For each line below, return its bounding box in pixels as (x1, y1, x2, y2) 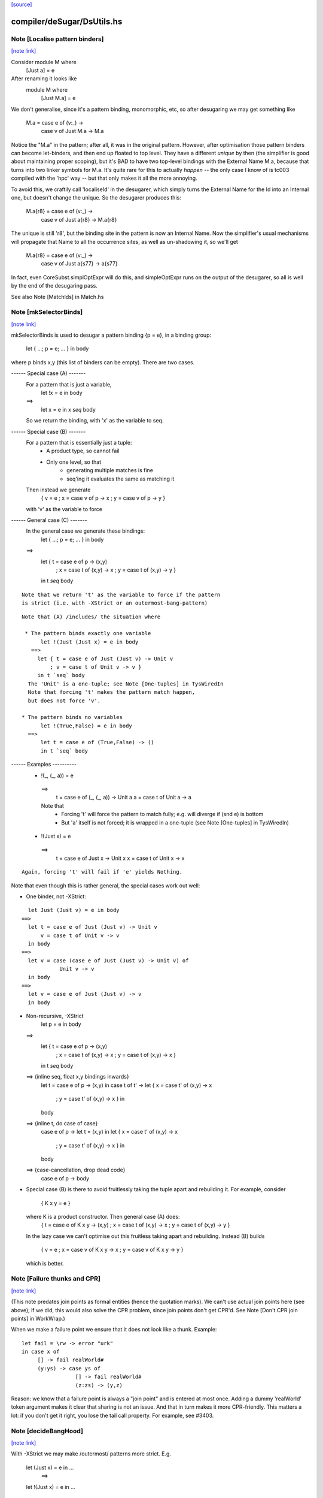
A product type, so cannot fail (46, 447, 120, 455)
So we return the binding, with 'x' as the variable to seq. (26, 417, 164, 424)
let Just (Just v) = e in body (28, 907, 120, 914)
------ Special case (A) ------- (11, 370, 86, 377)
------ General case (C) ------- (11, 517, 88, 524)
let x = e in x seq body (41, 406, 96, 413)
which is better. (26, 1260, 64, 1267)
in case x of (22, 1348, 60, 1355)
